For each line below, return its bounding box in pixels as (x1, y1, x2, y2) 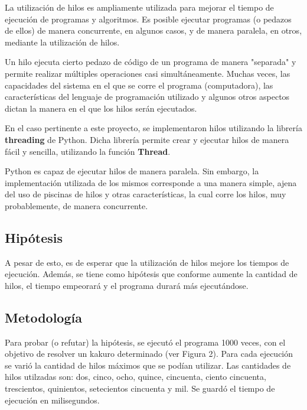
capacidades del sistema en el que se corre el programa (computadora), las (5, 79, 273, 91)
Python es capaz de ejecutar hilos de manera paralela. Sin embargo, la (5, 165, 259, 177)
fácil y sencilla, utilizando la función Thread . (5, 145, 171, 157)
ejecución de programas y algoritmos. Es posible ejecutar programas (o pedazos (5, 12, 292, 25)
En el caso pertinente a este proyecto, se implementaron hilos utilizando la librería (5, 122, 302, 134)
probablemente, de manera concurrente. (5, 199, 148, 211)
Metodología (5, 308, 82, 326)
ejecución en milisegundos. (5, 393, 100, 406)
